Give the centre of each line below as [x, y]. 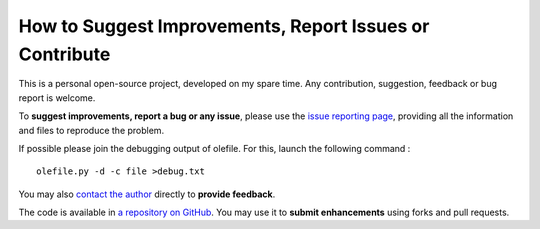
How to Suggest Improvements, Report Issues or [224, 26]
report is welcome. [57, 97]
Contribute [64, 54]
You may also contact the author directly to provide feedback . [147, 194]
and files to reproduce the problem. [91, 130]
